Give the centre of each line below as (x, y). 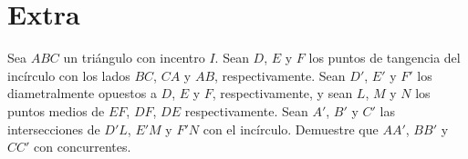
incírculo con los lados (69, 75)
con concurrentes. (83, 147)
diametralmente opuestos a (82, 93)
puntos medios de (56, 110)
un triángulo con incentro (134, 58)
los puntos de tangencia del (385, 58)
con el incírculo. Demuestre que (291, 129)
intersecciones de (54, 129)
